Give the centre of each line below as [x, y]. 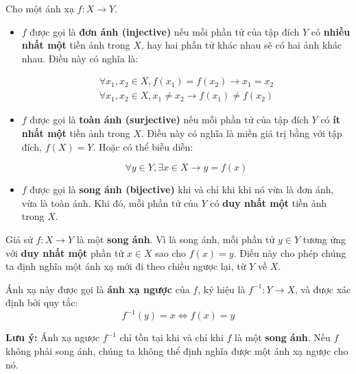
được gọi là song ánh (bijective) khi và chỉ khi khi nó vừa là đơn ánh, [182, 189]
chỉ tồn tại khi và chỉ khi [171, 337]
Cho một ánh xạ [40, 8]
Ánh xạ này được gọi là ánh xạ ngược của [98, 289]
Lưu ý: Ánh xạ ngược [52, 337]
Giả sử [19, 239]
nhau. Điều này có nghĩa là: [80, 58]
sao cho [171, 252]
